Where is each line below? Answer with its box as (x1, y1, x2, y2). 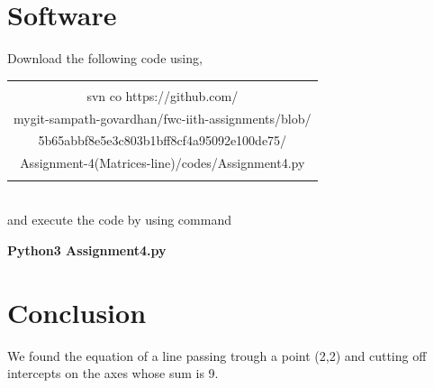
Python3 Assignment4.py (7, 240, 167, 259)
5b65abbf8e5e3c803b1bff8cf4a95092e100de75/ (38, 131, 287, 150)
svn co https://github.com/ (86, 86, 239, 105)
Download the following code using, (7, 49, 203, 68)
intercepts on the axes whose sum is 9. (7, 364, 219, 383)
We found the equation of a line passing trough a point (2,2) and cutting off (7, 346, 427, 365)
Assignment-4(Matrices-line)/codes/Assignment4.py (20, 153, 305, 172)
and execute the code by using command (7, 210, 231, 229)
